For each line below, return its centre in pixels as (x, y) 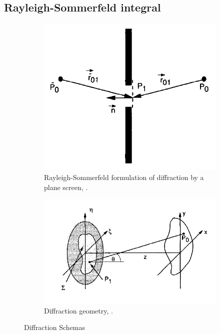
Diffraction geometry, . (78, 310)
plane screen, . (66, 187)
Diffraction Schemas (55, 327)
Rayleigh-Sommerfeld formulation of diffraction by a (124, 177)
